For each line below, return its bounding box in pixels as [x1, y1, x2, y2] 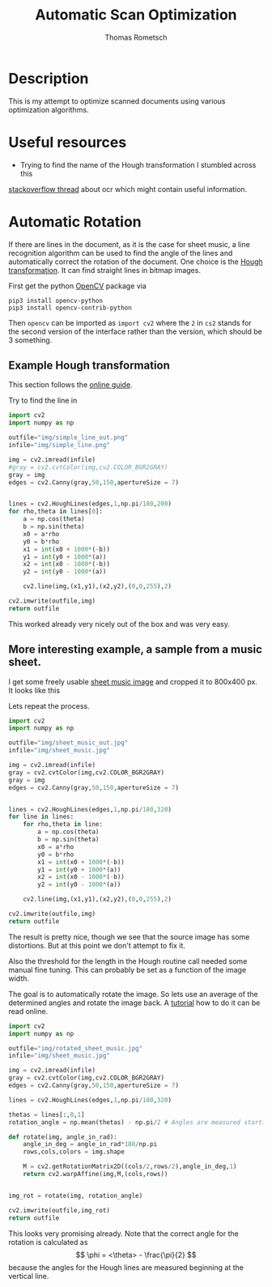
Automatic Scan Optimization [35, 6, 237, 24]
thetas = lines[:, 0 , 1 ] [8, 1110, 85, 1119]
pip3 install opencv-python [8, 296, 104, 305]
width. [8, 974, 30, 983]
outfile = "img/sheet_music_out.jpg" [8, 739, 129, 747]
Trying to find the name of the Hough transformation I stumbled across [19, 160, 257, 169]
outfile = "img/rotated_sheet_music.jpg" [8, 1044, 143, 1052]
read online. [8, 1006, 49, 1016]
